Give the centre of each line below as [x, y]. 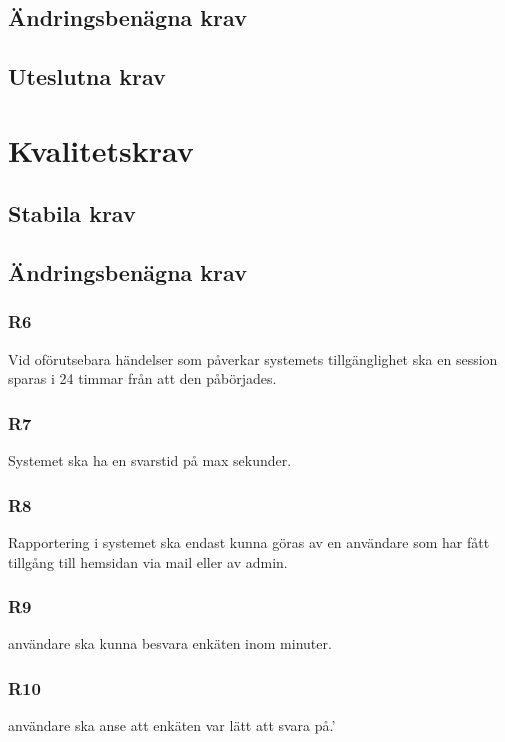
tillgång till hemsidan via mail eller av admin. [148, 561]
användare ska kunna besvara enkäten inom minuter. [170, 643]
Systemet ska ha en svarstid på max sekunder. [150, 460]
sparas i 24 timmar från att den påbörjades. [142, 378]
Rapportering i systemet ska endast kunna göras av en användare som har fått [249, 541]
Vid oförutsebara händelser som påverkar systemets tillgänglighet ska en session [253, 358]
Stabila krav [72, 213]
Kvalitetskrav [101, 149]
